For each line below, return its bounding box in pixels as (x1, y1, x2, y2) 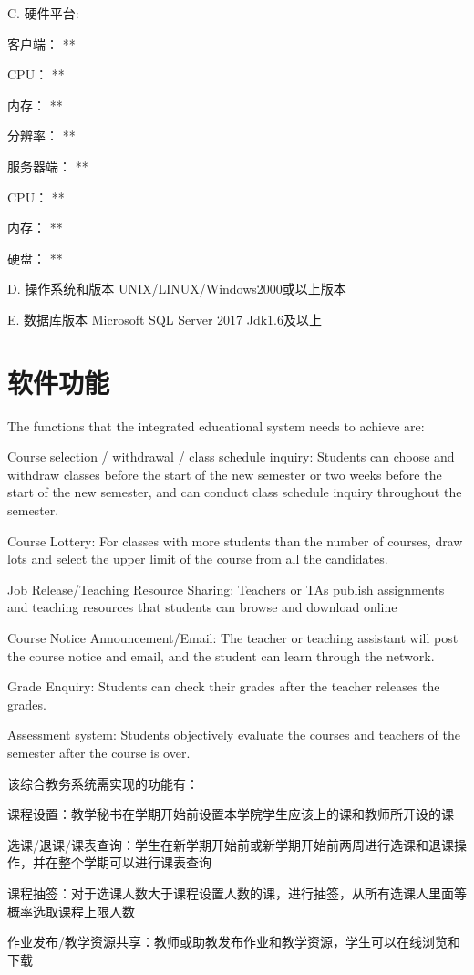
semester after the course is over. (7, 742, 191, 762)
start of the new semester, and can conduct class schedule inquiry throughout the (7, 482, 462, 502)
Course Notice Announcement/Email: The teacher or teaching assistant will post (7, 628, 459, 647)
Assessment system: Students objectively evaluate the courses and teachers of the (7, 725, 460, 744)
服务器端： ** (7, 156, 88, 175)
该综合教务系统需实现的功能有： (7, 773, 199, 793)
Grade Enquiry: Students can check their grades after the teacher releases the (7, 677, 440, 696)
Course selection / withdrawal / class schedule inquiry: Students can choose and (7, 447, 455, 466)
